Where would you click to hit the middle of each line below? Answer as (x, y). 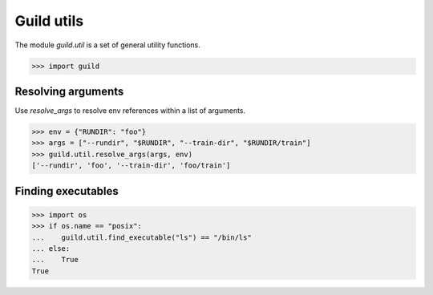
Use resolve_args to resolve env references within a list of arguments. (130, 111)
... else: (51, 248)
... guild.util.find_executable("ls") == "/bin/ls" (142, 237)
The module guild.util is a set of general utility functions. (107, 45)
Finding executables (67, 191)
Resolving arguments (69, 91)
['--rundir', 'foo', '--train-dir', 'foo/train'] (131, 166)
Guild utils (49, 21)
